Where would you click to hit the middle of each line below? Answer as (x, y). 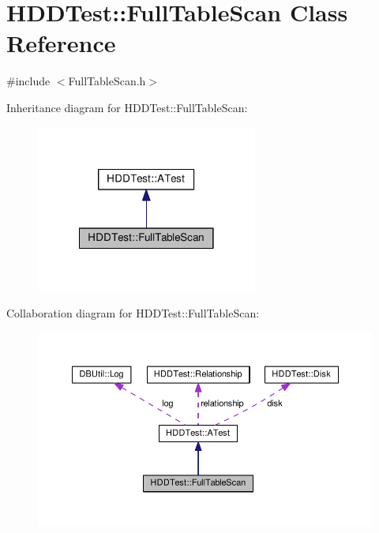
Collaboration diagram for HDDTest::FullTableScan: (133, 312)
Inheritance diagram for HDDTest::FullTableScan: (127, 107)
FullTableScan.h (107, 81)
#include (28, 81)
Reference (61, 43)
